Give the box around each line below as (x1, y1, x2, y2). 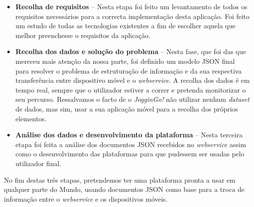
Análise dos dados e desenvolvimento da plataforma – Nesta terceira (15, 130, 243, 140)
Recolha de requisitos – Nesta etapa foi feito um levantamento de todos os (15, 1, 248, 11)
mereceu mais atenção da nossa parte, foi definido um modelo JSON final (15, 56, 235, 66)
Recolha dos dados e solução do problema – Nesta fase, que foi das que (15, 46, 246, 56)
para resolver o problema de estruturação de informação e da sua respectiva (15, 65, 242, 75)
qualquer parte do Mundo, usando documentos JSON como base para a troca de (4, 184, 245, 194)
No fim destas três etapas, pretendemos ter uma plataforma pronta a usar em (4, 174, 235, 185)
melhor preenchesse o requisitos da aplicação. (15, 30, 150, 40)
